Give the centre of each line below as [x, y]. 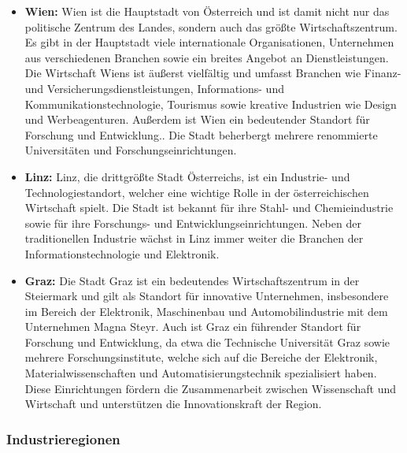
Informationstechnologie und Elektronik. [122, 253]
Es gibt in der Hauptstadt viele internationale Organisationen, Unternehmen [209, 42]
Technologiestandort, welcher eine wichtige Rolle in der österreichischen [197, 192]
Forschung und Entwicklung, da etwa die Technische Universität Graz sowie [207, 342]
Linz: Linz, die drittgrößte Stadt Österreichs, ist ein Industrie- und [187, 176]
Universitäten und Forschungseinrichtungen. [131, 150]
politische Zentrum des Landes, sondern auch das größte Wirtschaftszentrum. [211, 26]
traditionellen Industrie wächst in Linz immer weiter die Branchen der [194, 238]
